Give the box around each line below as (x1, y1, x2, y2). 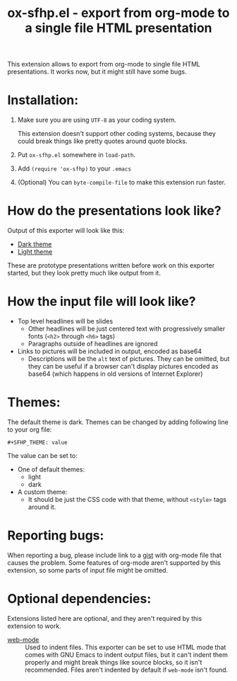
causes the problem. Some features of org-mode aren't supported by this (7, 558, 221, 567)
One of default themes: (17, 465, 85, 474)
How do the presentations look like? (7, 203, 221, 219)
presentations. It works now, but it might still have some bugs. (7, 67, 187, 76)
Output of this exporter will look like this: (7, 227, 125, 235)
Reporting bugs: (7, 527, 104, 544)
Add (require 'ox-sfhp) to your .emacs (17, 164, 132, 173)
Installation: (7, 92, 79, 108)
